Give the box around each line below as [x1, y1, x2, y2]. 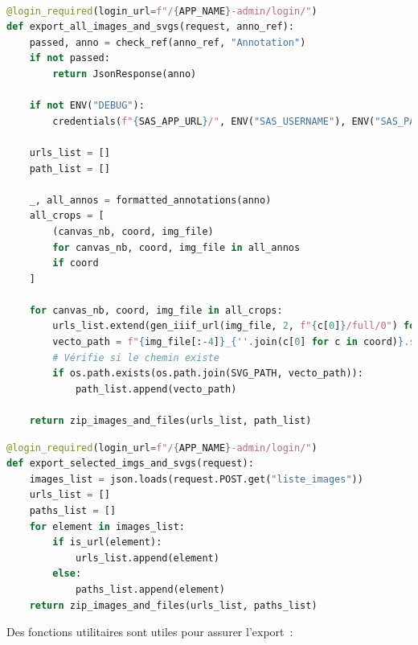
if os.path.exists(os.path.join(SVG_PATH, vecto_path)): [52, 368, 363, 380]
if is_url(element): [52, 536, 162, 548]
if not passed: [29, 52, 110, 64]
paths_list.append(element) [75, 583, 226, 595]
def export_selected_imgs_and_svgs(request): [6, 458, 254, 470]
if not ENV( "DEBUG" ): [29, 100, 145, 112]
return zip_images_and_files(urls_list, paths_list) [29, 599, 318, 611]
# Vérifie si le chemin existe [52, 351, 219, 364]
